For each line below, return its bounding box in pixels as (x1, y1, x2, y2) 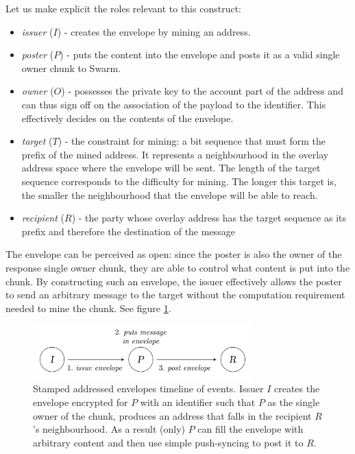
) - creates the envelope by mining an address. (57, 24, 251, 38)
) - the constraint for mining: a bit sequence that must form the (58, 134, 326, 148)
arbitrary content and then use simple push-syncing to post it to (33, 435, 304, 449)
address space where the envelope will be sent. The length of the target (21, 160, 321, 175)
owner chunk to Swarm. (21, 60, 121, 75)
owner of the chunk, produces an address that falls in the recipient (33, 408, 312, 422)
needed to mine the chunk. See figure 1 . (5, 300, 171, 315)
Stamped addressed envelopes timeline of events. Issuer (33, 381, 264, 396)
